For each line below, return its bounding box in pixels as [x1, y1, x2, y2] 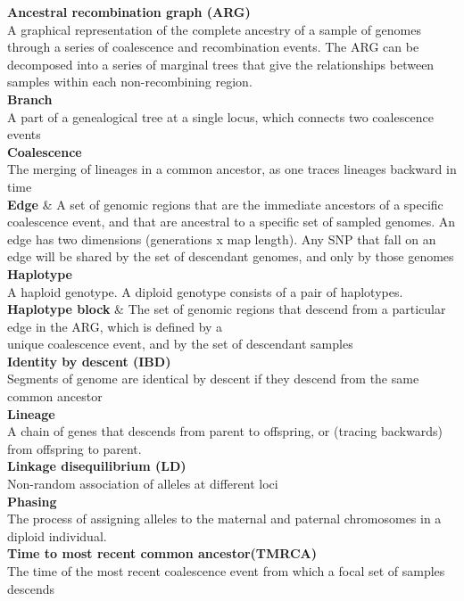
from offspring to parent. [7, 439, 142, 457]
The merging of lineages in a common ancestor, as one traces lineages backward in [7, 160, 457, 178]
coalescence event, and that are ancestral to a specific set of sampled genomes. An [7, 212, 456, 231]
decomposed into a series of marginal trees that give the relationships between [7, 54, 435, 73]
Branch [7, 89, 53, 108]
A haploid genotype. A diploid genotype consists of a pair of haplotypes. [7, 282, 403, 300]
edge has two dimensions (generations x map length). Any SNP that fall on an [7, 229, 436, 248]
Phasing [7, 491, 57, 510]
